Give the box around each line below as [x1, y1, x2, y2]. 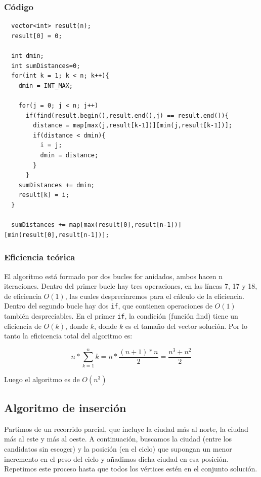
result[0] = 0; [11, 32, 62, 40]
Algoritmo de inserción [4, 400, 126, 416]
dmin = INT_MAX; [18, 82, 73, 89]
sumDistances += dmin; [18, 181, 95, 189]
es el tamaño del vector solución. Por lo [125, 320, 247, 331]
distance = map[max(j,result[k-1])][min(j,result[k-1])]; [33, 122, 233, 129]
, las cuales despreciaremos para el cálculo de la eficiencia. [65, 290, 244, 301]
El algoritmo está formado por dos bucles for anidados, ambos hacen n [4, 270, 223, 281]
